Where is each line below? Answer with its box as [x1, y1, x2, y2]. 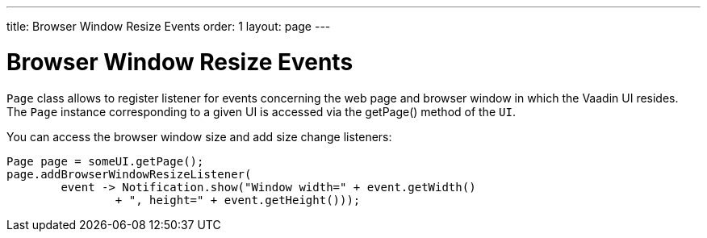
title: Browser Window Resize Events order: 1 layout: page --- [6, 19, 331, 33]
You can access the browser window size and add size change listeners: [6, 129, 392, 144]
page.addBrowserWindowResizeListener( [6, 167, 252, 181]
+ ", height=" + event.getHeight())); [115, 193, 361, 207]
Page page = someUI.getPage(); [6, 154, 204, 168]
